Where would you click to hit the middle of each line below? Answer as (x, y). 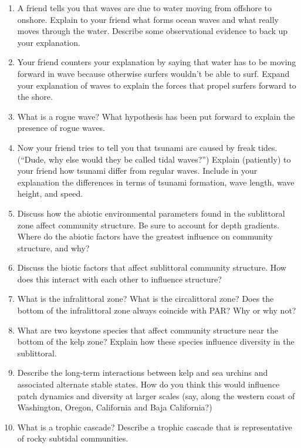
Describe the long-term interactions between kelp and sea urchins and (143, 373)
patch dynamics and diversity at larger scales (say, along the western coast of (156, 395)
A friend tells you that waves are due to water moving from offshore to (145, 8)
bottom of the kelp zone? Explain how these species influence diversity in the (156, 341)
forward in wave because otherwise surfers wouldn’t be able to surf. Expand (153, 73)
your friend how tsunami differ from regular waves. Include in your (137, 171)
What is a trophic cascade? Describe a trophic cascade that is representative (155, 427)
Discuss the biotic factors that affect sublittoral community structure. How (152, 267)
